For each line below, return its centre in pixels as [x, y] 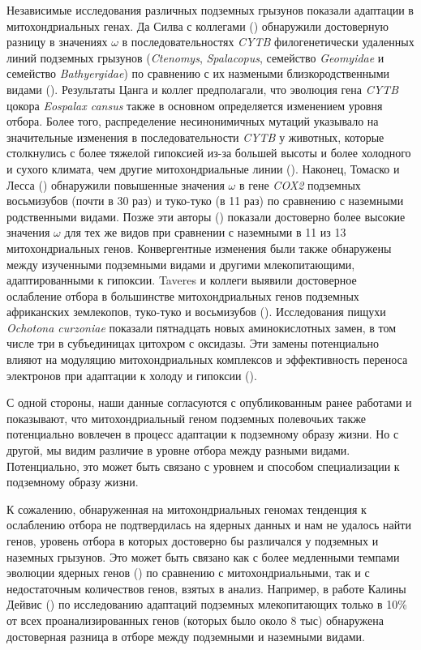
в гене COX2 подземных [300, 184]
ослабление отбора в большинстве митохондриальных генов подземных [183, 295]
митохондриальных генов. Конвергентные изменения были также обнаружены [199, 248]
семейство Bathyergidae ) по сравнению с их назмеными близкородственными [198, 73]
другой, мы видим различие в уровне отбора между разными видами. [178, 450]
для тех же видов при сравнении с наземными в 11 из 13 [205, 232]
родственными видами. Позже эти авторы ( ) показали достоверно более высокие [206, 216]
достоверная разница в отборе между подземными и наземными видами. [186, 636]
